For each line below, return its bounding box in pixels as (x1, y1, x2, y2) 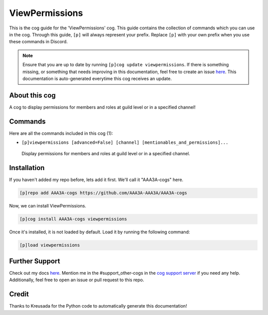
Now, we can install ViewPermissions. (9, 203, 86, 209)
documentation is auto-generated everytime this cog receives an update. (22, 75, 172, 82)
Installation (9, 164, 45, 172)
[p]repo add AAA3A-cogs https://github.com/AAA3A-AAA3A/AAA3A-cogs (19, 190, 188, 196)
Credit (9, 290, 29, 299)
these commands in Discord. (9, 39, 68, 45)
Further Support (9, 257, 61, 265)
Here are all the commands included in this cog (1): (9, 130, 113, 136)
